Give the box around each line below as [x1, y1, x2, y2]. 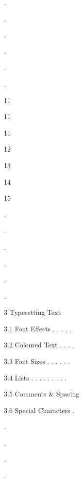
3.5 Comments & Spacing [4, 389, 80, 399]
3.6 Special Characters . [4, 405, 75, 415]
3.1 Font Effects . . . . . [4, 323, 71, 333]
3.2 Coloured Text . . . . [4, 340, 74, 350]
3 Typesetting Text [4, 307, 61, 317]
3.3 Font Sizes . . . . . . [4, 356, 70, 366]
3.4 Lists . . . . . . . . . [4, 372, 66, 382]
